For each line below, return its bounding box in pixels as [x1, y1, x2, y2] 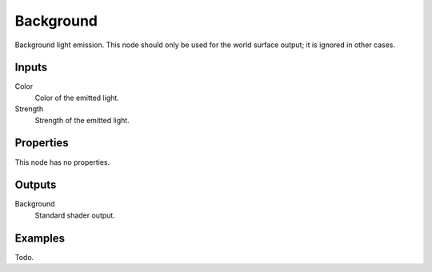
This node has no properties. [14, 157, 110, 167]
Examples [14, 231, 66, 245]
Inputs [14, 61, 48, 74]
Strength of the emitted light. [34, 115, 130, 125]
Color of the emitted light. [34, 93, 119, 102]
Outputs [14, 178, 57, 192]
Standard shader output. [34, 210, 115, 220]
